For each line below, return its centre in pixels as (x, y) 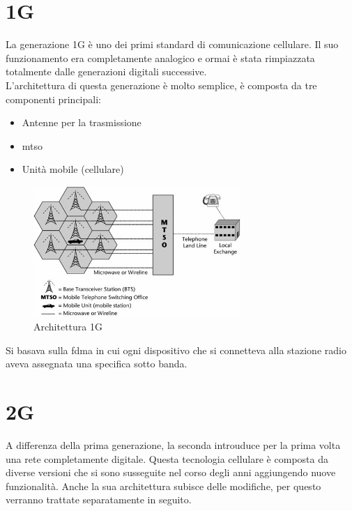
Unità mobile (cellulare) (73, 169)
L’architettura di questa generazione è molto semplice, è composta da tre (161, 85)
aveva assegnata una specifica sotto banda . (97, 364)
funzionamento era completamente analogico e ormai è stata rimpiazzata (160, 58)
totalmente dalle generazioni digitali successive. (106, 71)
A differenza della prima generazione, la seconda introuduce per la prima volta (173, 444)
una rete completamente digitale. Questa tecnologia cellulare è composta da (167, 458)
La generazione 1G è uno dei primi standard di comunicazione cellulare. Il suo (172, 44)
